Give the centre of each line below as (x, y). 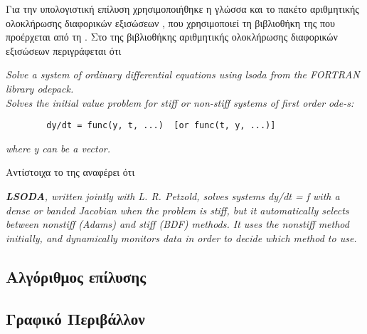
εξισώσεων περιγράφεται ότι (64, 50)
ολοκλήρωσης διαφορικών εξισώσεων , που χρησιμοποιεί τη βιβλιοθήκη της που (170, 22)
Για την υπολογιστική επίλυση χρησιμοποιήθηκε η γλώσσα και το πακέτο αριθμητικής (182, 9)
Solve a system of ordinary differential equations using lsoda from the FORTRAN (183, 74)
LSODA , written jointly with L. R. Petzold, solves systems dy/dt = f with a (173, 196)
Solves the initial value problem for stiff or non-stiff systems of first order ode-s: (180, 102)
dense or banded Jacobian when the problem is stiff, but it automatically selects (177, 210)
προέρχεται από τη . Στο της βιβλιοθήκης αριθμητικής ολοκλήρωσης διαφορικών (172, 37)
